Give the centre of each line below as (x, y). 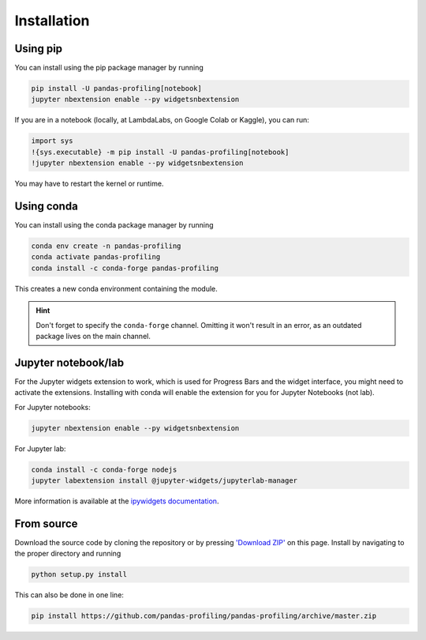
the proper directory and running (68, 554)
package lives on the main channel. (93, 336)
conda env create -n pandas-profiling (106, 246)
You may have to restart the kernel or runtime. (89, 184)
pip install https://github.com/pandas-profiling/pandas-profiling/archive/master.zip (204, 616)
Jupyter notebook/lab (69, 362)
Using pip (39, 49)
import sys (52, 141)
